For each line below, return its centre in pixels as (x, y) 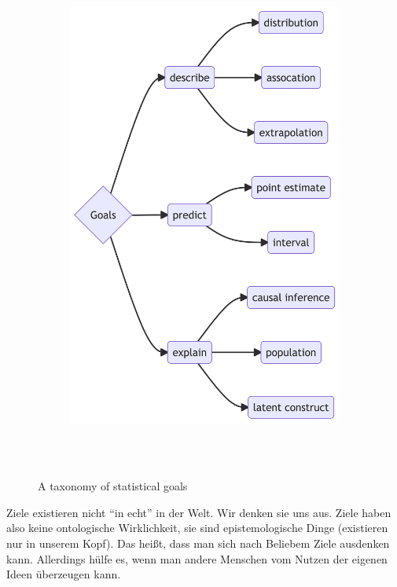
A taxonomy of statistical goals (113, 486)
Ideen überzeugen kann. (64, 574)
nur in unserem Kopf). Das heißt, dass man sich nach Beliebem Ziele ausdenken (198, 543)
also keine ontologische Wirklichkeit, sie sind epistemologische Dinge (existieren (197, 528)
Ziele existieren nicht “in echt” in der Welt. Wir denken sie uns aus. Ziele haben (199, 512)
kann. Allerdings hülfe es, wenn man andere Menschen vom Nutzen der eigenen (197, 558)
